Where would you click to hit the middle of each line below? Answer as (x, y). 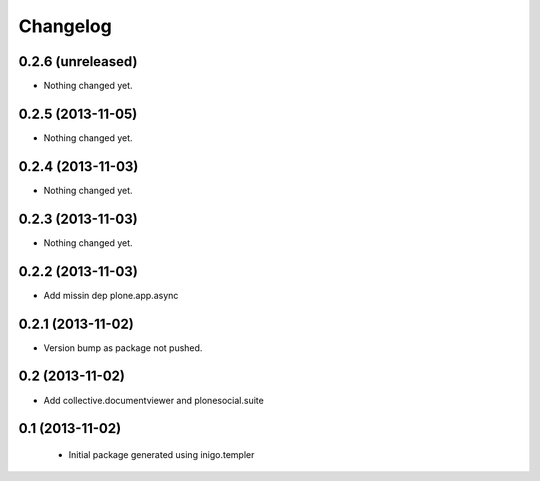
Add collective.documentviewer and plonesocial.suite (153, 400)
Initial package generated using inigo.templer (161, 454)
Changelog (65, 26)
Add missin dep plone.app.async (111, 295)
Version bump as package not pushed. (123, 347)
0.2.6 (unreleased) (78, 61)
